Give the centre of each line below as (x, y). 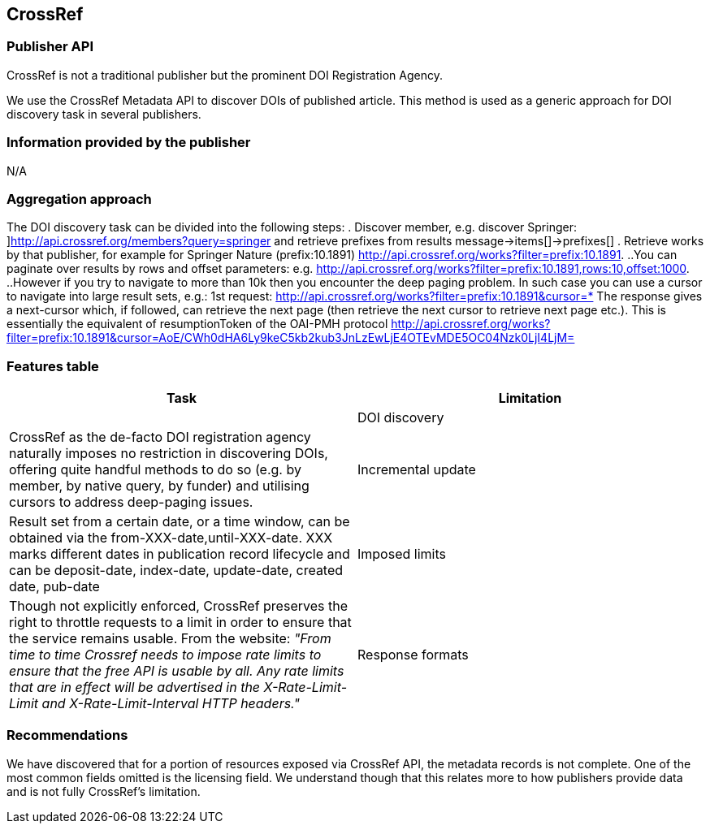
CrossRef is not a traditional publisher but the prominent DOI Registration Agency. (225, 75)
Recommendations (67, 735)
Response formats (413, 655)
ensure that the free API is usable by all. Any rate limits (177, 671)
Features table (53, 366)
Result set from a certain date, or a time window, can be (180, 522)
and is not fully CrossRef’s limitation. (104, 791)
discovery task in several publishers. (104, 114)
